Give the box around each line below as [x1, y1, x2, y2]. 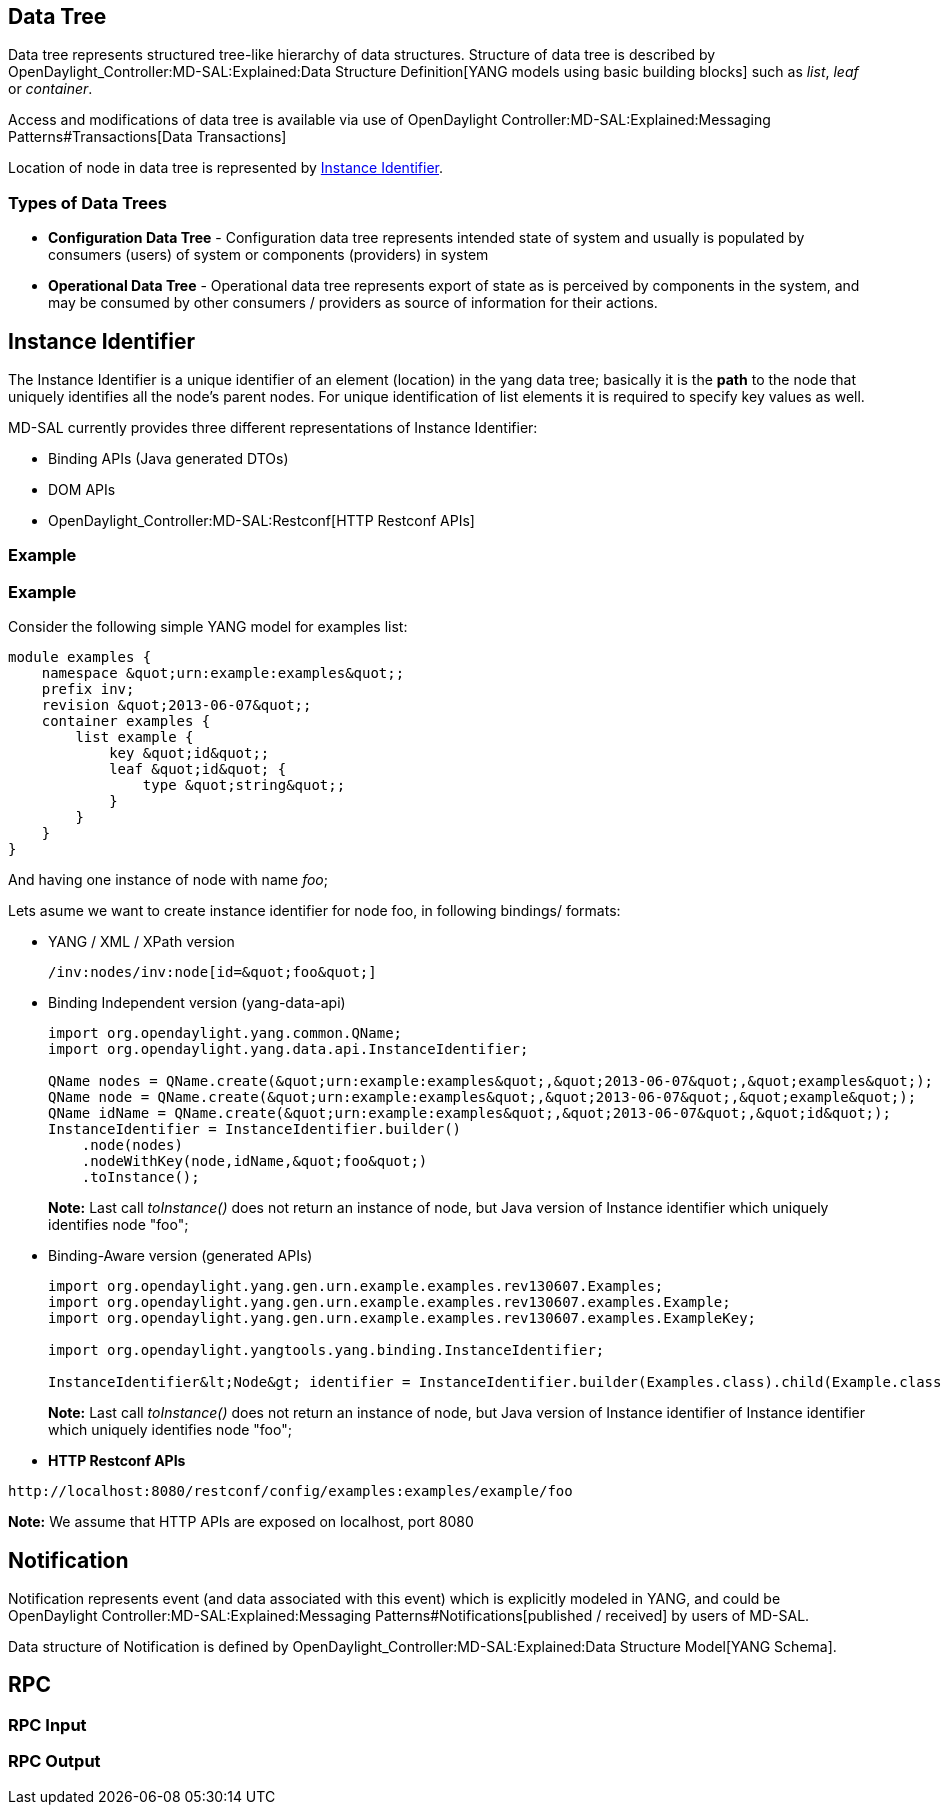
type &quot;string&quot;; [142, 777, 346, 794]
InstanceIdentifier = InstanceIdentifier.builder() [48, 1121, 462, 1138]
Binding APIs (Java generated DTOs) [48, 450, 289, 468]
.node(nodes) [81, 1137, 183, 1154]
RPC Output [8, 1751, 101, 1772]
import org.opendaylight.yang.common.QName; [48, 1025, 403, 1042]
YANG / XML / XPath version [48, 933, 235, 951]
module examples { [8, 649, 152, 666]
